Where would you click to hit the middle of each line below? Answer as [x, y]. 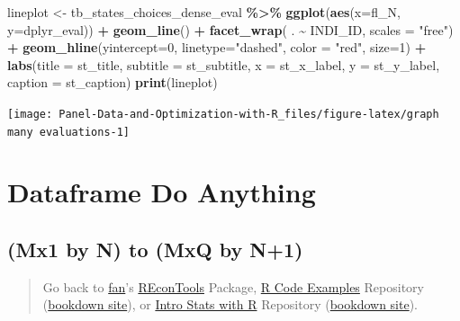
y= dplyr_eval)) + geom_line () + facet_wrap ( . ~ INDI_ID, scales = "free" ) [230, 29]
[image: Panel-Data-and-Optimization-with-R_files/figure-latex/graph [223, 114]
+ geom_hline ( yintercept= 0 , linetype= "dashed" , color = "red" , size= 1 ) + [217, 47]
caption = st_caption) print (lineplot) [113, 82]
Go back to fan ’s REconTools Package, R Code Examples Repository [233, 286]
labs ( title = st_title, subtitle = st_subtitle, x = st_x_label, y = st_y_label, [224, 64]
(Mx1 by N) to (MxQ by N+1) [155, 250]
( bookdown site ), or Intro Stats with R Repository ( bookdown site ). [230, 304]
